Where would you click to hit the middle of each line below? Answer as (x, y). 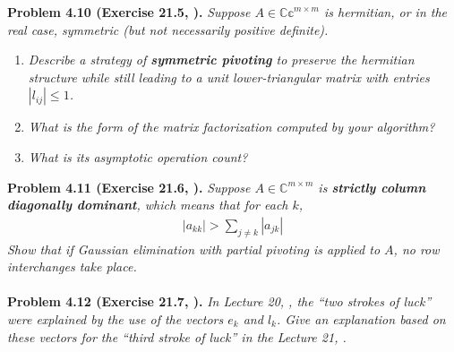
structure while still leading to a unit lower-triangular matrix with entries (229, 77)
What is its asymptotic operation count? (138, 156)
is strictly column (372, 187)
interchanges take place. (72, 266)
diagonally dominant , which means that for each (148, 205)
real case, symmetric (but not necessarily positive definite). (168, 29)
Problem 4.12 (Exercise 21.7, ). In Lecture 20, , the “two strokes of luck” (219, 301)
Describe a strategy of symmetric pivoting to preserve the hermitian (221, 60)
